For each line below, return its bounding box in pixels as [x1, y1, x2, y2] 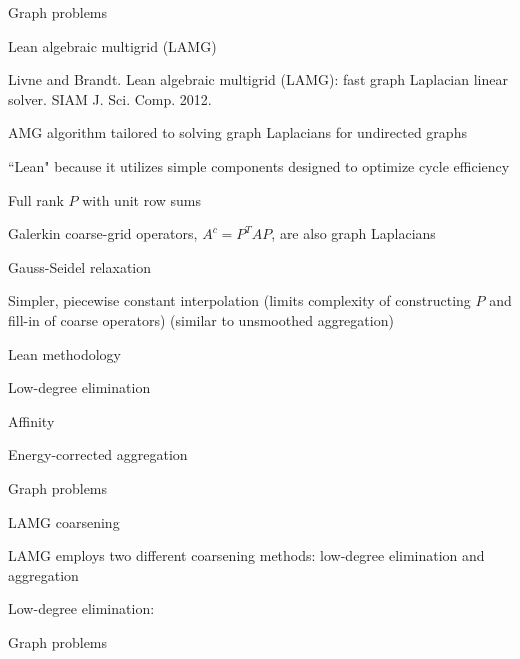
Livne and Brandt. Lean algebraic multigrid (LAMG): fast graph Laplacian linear [8, 69, 508, 90]
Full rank [8, 189, 64, 210]
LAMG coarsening [8, 511, 120, 532]
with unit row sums [82, 189, 202, 210]
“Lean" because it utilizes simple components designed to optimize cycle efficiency [8, 155, 510, 176]
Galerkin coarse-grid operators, [8, 223, 198, 244]
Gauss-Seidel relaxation [8, 256, 152, 277]
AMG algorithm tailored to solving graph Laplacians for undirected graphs [8, 122, 467, 143]
